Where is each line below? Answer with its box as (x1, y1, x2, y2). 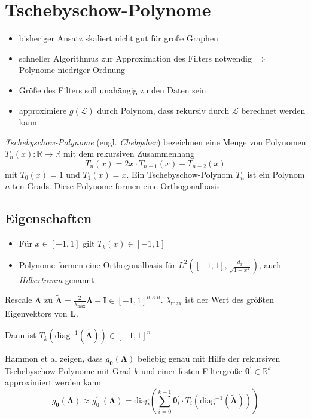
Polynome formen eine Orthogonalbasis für (19, 258, 176, 271)
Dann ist (5, 329, 36, 341)
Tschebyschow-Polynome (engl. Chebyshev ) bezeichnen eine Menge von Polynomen (5, 135, 306, 148)
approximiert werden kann (5, 376, 102, 388)
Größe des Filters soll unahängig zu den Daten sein (19, 83, 206, 96)
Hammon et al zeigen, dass (5, 352, 103, 365)
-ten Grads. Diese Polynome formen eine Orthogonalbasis (10, 180, 220, 192)
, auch (259, 258, 281, 271)
